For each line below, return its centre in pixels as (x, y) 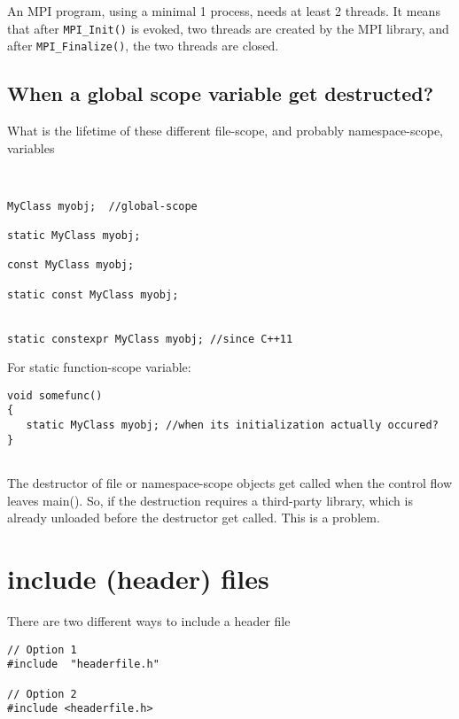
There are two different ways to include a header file (149, 620)
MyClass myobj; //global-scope (102, 206)
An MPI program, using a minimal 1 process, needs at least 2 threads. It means (224, 11)
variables (31, 147)
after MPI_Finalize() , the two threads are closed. (143, 46)
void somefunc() (55, 395)
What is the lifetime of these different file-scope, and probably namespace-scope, (225, 131)
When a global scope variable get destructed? (221, 93)
